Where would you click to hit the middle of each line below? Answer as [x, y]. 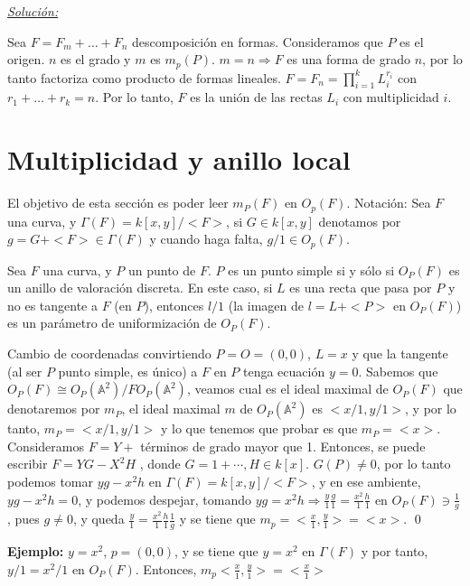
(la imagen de [266, 305]
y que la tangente [400, 353]
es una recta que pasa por [361, 288]
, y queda [99, 519]
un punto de [162, 270]
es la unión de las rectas [256, 97]
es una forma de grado [349, 59]
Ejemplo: [36, 551]
